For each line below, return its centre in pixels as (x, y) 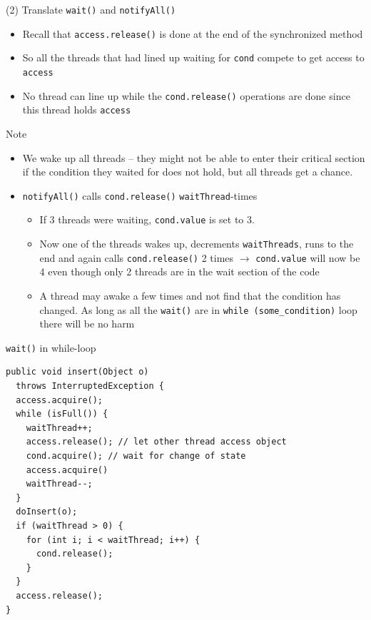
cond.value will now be (308, 257)
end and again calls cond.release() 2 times (137, 257)
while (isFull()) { (62, 414)
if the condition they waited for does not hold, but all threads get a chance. (188, 172)
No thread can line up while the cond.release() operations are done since (186, 95)
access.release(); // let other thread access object (156, 442)
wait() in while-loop (51, 347)
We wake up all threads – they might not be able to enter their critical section (194, 157)
